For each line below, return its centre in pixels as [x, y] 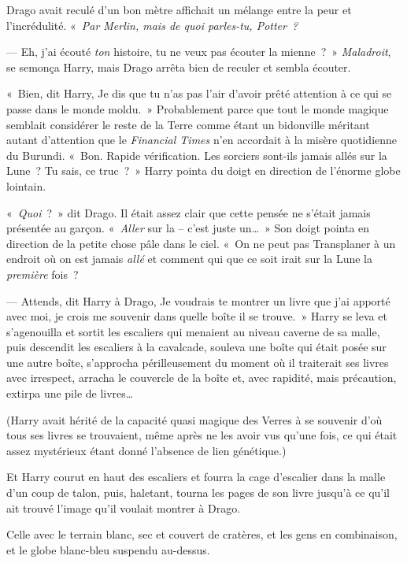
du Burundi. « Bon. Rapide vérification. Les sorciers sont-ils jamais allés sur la [197, 155]
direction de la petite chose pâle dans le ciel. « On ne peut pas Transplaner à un [201, 243]
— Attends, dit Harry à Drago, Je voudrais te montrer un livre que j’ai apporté [198, 300]
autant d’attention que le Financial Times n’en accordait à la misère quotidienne [202, 140]
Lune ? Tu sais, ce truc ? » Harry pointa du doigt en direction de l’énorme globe [203, 170]
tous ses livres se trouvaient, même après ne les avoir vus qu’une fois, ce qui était [202, 435]
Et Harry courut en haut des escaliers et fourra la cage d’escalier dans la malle [196, 477]
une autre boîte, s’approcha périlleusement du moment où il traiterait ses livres [198, 362]
